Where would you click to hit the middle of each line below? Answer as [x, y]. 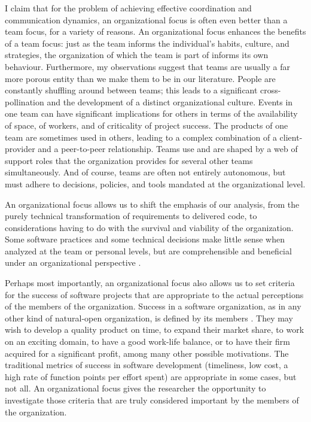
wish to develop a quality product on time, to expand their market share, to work [155, 330]
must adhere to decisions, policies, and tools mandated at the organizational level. [155, 183]
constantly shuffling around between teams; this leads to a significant [131, 90]
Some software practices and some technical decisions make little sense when [145, 239]
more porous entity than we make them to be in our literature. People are [140, 78]
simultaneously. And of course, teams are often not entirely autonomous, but [145, 172]
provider [20, 149]
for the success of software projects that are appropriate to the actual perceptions [154, 294]
